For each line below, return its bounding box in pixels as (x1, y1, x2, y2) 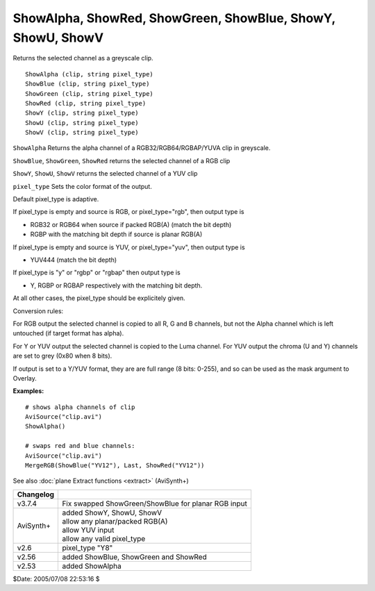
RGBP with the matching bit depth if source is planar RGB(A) (30, 230, 203, 239)
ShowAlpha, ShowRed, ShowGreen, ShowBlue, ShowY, (12, 10, 336, 26)
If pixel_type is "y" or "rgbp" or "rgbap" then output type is (12, 268, 181, 277)
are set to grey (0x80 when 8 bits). (12, 351, 112, 360)
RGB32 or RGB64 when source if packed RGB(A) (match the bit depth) (30, 220, 232, 228)
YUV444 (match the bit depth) (30, 256, 117, 264)
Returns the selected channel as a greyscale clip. (12, 54, 153, 63)
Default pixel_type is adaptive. (12, 195, 99, 203)
